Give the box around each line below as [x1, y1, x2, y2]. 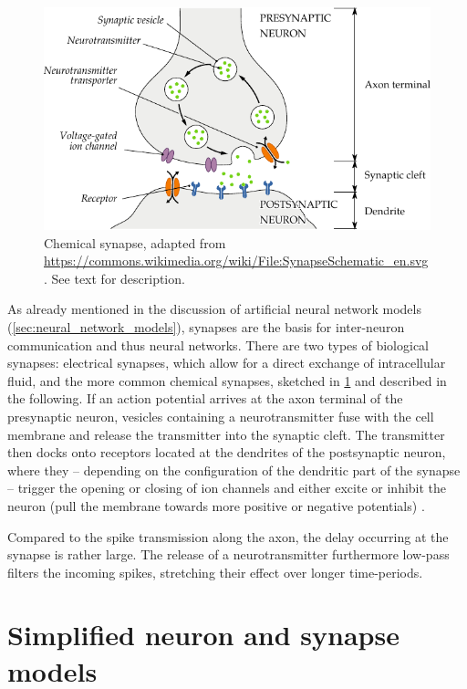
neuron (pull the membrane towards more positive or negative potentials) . [7, 496, 425, 515]
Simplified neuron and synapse [7, 616, 400, 653]
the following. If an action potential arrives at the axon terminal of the [7, 389, 403, 408]
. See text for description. [44, 268, 185, 287]
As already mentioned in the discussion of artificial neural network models [7, 299, 421, 318]
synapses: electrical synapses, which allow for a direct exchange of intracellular [7, 353, 446, 372]
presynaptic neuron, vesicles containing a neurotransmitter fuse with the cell [7, 406, 434, 425]
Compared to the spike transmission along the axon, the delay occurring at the [7, 527, 449, 546]
